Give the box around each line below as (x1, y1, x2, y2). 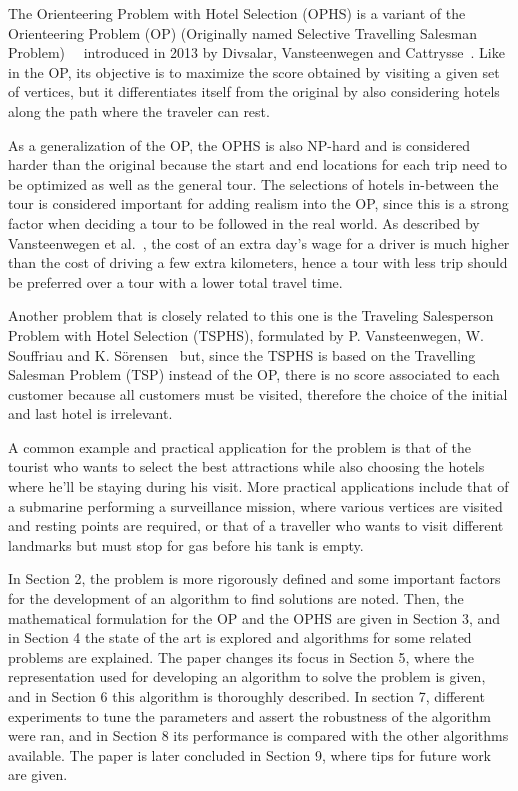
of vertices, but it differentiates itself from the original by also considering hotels (8, 81, 500, 102)
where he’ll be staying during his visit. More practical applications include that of (8, 476, 509, 497)
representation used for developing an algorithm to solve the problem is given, (8, 666, 486, 687)
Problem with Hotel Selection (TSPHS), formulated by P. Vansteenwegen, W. (8, 324, 484, 345)
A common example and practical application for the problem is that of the (8, 436, 471, 457)
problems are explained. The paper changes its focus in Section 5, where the (8, 646, 474, 667)
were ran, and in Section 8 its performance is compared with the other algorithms (8, 725, 509, 746)
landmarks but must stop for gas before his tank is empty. (8, 534, 364, 555)
